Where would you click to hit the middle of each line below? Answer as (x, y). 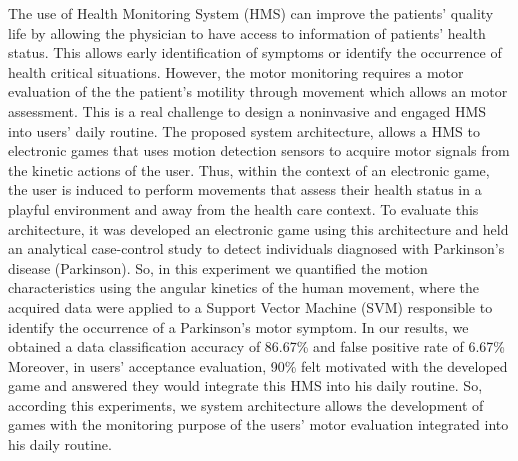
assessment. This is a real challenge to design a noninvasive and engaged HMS (247, 110)
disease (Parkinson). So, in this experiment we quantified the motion (218, 267)
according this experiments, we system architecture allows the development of (246, 404)
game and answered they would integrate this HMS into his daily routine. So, (245, 385)
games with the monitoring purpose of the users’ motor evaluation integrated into (258, 424)
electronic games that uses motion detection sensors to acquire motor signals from (259, 150)
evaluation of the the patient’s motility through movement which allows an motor (258, 91)
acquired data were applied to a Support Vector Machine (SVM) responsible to (250, 306)
